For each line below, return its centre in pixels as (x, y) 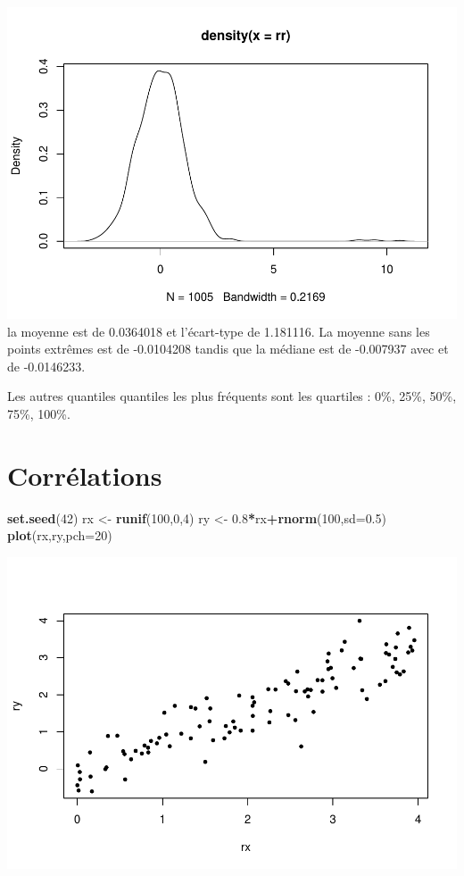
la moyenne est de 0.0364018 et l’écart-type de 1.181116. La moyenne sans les (219, 331)
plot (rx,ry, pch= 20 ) (60, 535)
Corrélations (85, 475)
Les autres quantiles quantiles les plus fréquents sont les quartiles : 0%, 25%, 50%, (232, 396)
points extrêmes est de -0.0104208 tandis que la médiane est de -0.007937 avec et (228, 349)
